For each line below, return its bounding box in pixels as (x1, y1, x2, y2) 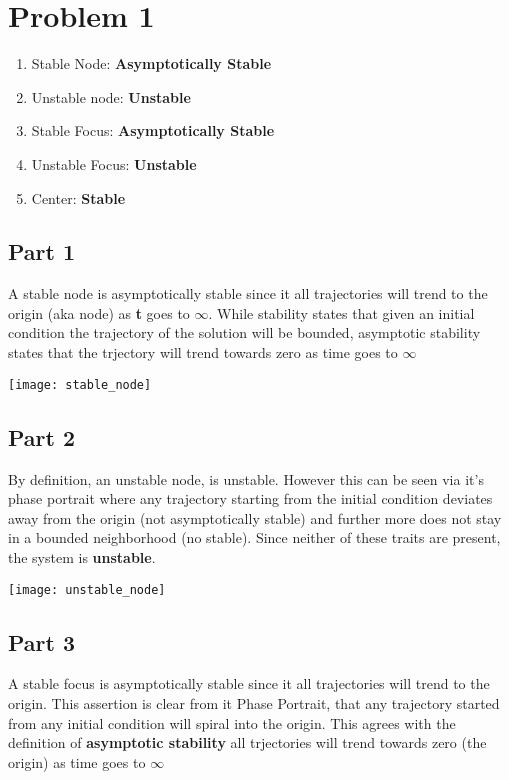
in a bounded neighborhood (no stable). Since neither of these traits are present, (8, 527, 501, 548)
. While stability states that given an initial (208, 302, 475, 323)
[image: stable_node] (8, 377, 152, 392)
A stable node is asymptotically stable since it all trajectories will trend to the (8, 283, 488, 304)
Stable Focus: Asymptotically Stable (31, 120, 275, 141)
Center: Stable (31, 187, 126, 208)
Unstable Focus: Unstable (31, 153, 197, 174)
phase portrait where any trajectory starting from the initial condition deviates (8, 488, 493, 509)
